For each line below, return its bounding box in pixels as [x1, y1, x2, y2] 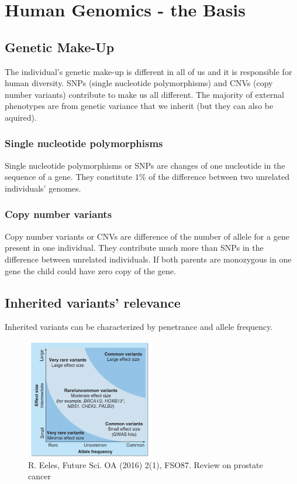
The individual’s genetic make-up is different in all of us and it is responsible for [5, 65, 292, 77]
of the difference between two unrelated [148, 171, 290, 183]
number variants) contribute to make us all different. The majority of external [5, 88, 284, 100]
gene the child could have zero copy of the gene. [5, 264, 176, 277]
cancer [28, 470, 51, 482]
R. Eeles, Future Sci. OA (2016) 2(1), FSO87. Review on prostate [28, 458, 263, 471]
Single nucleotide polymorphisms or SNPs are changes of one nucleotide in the [5, 159, 285, 171]
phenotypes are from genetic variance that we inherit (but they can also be [5, 100, 274, 112]
